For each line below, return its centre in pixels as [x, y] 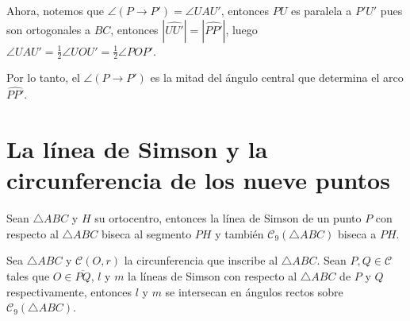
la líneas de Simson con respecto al [213, 275]
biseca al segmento [146, 233]
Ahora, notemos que [56, 10]
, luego [241, 29]
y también [239, 233]
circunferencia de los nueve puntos [198, 180]
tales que [28, 275]
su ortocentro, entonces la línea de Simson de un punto [228, 218]
